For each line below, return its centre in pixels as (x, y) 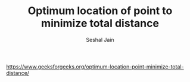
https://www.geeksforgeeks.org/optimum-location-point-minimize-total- (95, 67)
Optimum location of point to (100, 11)
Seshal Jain (100, 40)
